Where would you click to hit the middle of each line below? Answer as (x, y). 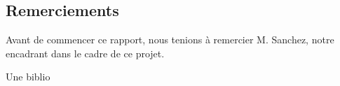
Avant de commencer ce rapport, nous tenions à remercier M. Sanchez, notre (170, 40)
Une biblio (28, 77)
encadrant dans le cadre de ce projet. (85, 53)
